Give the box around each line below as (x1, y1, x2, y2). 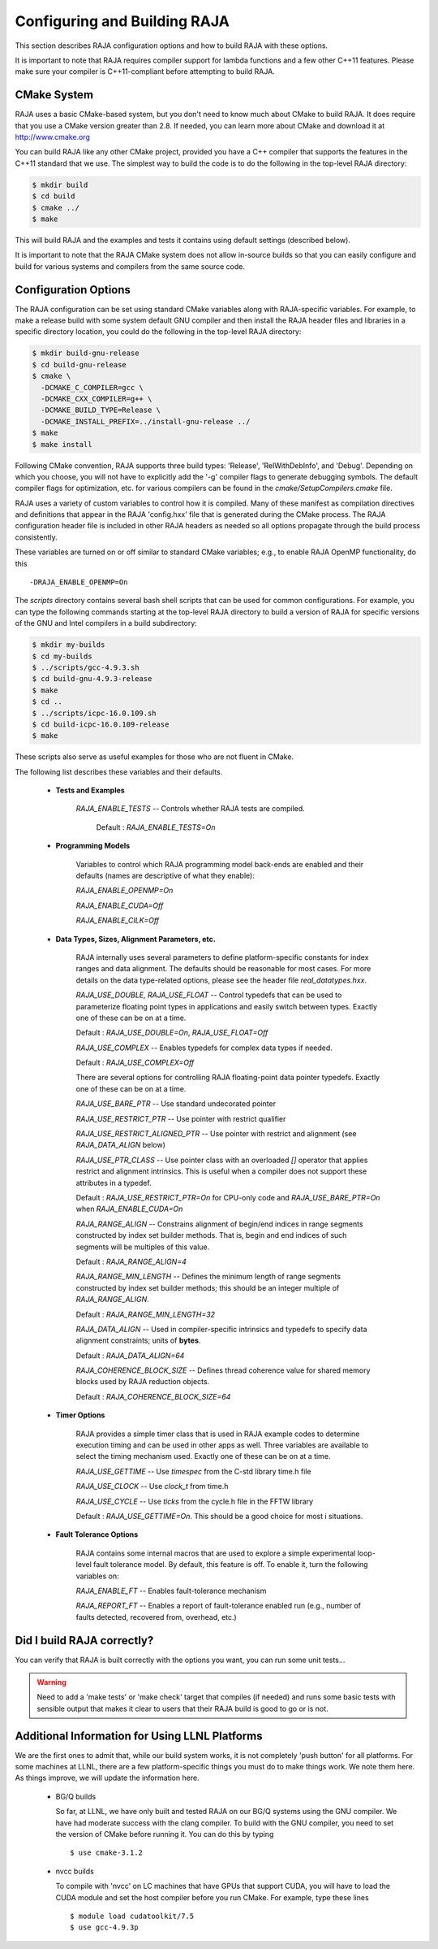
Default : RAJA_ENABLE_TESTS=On (96, 822, 216, 832)
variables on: (75, 1571, 119, 1581)
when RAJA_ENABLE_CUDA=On (75, 1204, 183, 1214)
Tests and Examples (55, 785, 125, 796)
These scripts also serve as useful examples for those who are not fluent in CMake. (15, 752, 294, 762)
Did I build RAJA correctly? (15, 1634, 154, 1647)
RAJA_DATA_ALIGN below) (75, 1140, 165, 1150)
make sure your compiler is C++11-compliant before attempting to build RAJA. (15, 67, 275, 76)
